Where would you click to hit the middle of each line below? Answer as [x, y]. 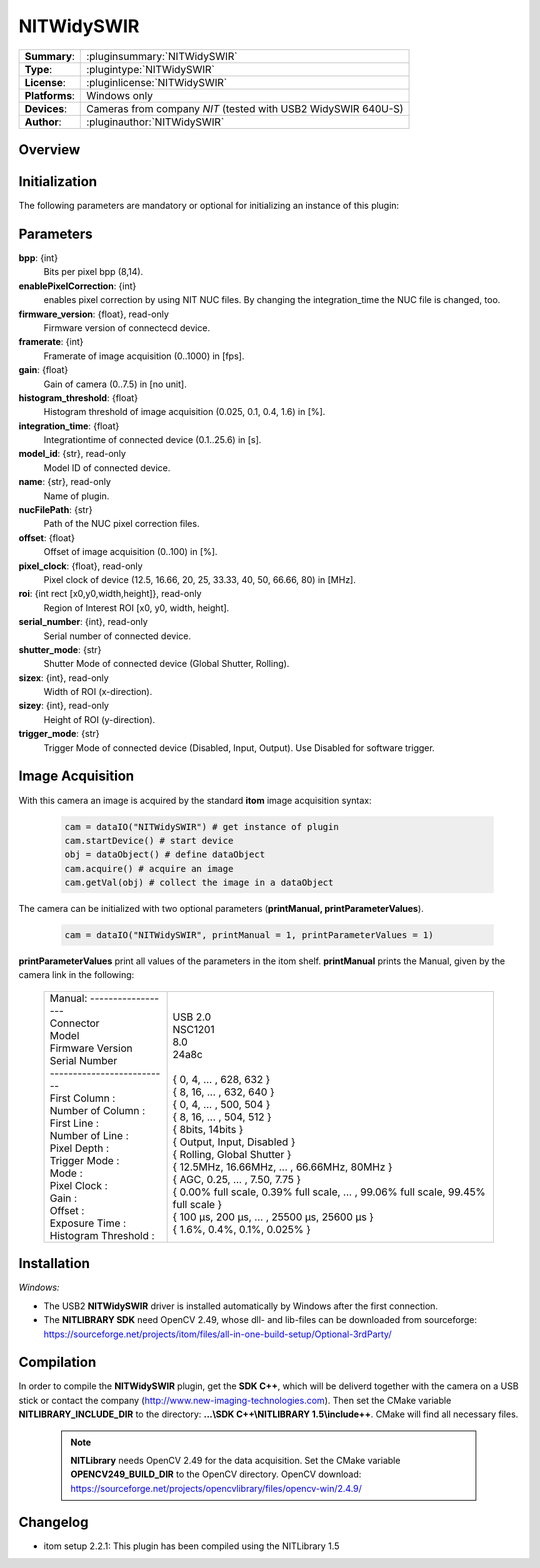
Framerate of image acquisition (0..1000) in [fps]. [144, 356]
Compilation [57, 1362]
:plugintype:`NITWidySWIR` [150, 69]
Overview [49, 149]
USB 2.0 [192, 1017]
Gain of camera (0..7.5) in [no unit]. [115, 384]
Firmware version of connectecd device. [126, 327]
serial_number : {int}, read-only [83, 622]
